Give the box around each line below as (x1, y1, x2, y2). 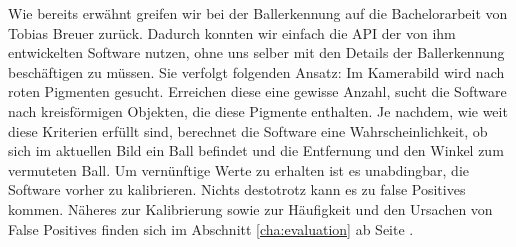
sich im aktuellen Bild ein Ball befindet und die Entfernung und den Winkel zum (8, 140, 504, 161)
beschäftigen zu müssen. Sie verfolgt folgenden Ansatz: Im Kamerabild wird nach (8, 61, 505, 82)
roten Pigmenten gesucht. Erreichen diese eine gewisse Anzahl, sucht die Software (8, 81, 507, 102)
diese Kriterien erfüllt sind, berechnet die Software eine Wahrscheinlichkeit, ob (8, 120, 488, 141)
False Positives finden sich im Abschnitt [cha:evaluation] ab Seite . (8, 218, 414, 239)
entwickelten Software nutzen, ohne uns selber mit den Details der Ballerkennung (8, 42, 505, 63)
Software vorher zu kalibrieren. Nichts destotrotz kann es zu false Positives (8, 179, 466, 200)
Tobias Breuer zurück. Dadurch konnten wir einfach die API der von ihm (8, 22, 456, 43)
